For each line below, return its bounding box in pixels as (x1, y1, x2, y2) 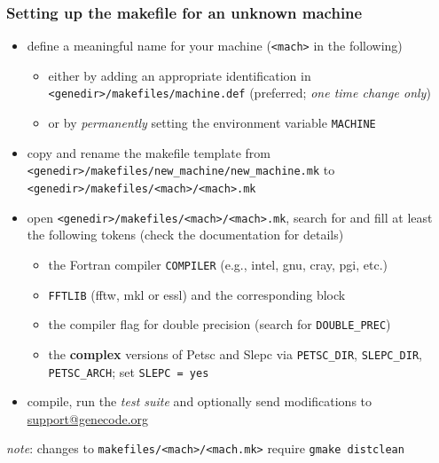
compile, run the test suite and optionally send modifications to (27, 392, 372, 411)
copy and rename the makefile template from (27, 143, 271, 161)
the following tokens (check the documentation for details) (27, 225, 344, 244)
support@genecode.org (27, 409, 149, 428)
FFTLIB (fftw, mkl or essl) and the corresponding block (48, 285, 346, 303)
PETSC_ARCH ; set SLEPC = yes (48, 362, 209, 381)
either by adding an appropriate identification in (48, 66, 311, 84)
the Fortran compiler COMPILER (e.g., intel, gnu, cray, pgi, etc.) (48, 255, 388, 273)
